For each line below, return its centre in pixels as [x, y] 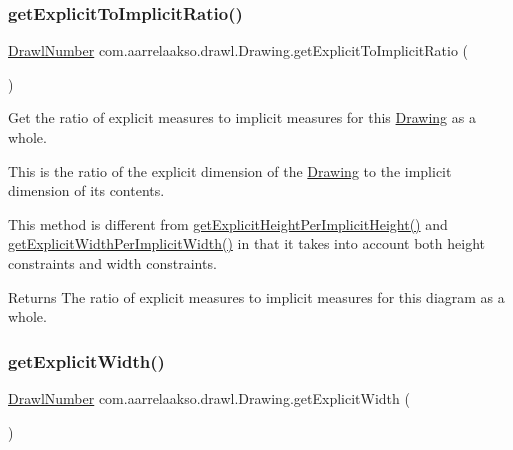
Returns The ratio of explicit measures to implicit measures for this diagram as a [256, 296]
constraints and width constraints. [112, 262]
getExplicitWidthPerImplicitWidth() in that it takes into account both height [246, 243]
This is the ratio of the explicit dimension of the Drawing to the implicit [230, 170]
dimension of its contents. [86, 190]
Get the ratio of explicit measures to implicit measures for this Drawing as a [242, 117]
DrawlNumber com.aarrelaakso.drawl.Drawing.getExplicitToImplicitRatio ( [238, 50]
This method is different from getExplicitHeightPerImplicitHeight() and [228, 223]
